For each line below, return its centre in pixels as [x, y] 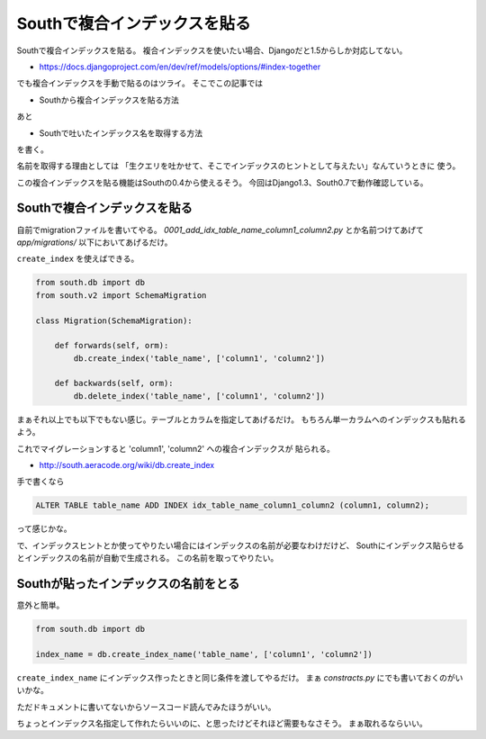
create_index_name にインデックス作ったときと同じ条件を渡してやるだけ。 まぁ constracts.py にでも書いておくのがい [240, 677]
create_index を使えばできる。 [78, 259]
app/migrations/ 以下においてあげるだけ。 [94, 242]
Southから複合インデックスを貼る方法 [109, 100]
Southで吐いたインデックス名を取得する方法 [121, 133]
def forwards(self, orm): [112, 346]
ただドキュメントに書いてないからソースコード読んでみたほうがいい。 [146, 707]
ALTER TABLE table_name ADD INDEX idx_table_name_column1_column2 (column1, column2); [233, 505]
